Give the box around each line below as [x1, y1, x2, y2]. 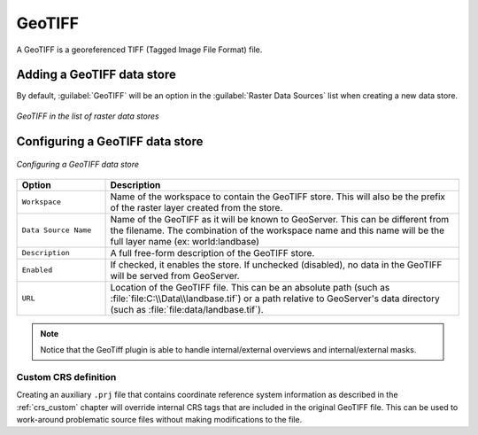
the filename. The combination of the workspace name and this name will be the [110, 224, 445, 237]
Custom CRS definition [16, 370, 117, 383]
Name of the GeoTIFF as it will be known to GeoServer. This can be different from [110, 213, 450, 225]
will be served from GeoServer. [110, 269, 240, 282]
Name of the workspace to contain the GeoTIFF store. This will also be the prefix [110, 190, 446, 203]
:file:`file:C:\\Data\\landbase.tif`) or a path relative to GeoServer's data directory [110, 292, 440, 305]
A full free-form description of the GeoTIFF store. [110, 246, 315, 259]
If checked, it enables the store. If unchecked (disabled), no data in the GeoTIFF [110, 258, 443, 270]
